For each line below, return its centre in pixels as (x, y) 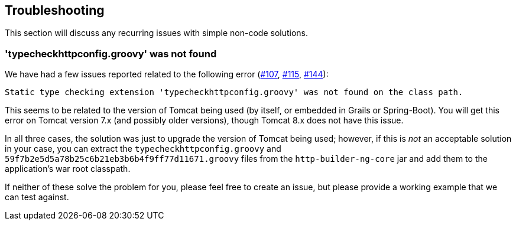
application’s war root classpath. (68, 169)
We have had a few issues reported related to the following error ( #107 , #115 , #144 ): (167, 74)
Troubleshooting (55, 10)
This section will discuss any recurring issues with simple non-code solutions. (157, 33)
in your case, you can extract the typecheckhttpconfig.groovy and (143, 149)
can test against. (37, 197)
